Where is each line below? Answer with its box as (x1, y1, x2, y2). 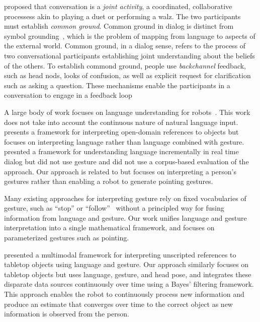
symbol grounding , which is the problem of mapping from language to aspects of (4, 30, 255, 41)
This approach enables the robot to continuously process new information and (4, 289, 244, 299)
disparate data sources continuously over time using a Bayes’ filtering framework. (4, 279, 254, 289)
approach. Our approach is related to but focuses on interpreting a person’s (4, 166, 236, 176)
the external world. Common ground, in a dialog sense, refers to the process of (4, 40, 246, 51)
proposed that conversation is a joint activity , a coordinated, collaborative (4, 1, 232, 11)
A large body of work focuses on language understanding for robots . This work (4, 106, 250, 117)
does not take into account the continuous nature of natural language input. (4, 116, 238, 127)
